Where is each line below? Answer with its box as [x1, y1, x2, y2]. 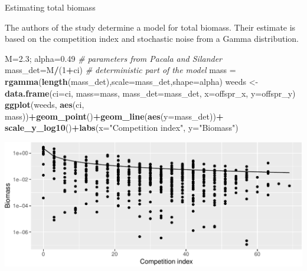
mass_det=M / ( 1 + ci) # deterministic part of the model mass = [5, 64, 236, 76]
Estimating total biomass [5, 1, 96, 13]
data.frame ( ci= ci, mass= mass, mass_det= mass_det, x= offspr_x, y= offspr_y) [5, 87, 296, 99]
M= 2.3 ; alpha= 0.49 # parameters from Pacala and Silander [5, 52, 223, 64]
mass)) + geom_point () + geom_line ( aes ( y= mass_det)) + [5, 110, 224, 122]
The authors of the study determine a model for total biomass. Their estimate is [5, 21, 296, 33]
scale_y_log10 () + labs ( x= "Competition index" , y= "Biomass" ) [5, 121, 239, 134]
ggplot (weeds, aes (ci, [5, 98, 84, 111]
